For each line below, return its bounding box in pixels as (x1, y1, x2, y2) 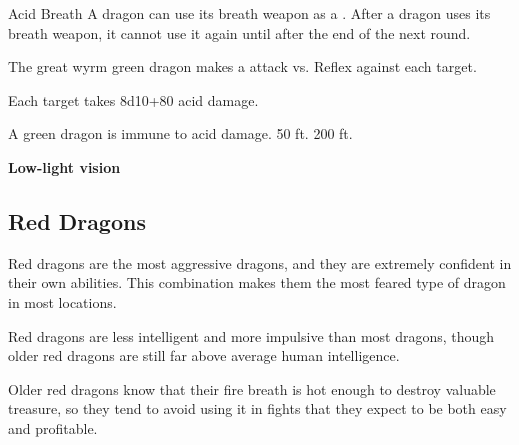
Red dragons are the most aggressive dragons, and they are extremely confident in (8, 252, 512, 273)
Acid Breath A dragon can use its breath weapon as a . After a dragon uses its (8, 3, 491, 23)
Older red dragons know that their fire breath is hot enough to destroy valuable (8, 378, 496, 399)
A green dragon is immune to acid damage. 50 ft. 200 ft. (8, 123, 353, 144)
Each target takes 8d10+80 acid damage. (8, 89, 259, 110)
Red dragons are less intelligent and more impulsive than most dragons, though (8, 325, 495, 346)
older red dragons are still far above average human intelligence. (8, 345, 400, 366)
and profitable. (8, 417, 98, 438)
